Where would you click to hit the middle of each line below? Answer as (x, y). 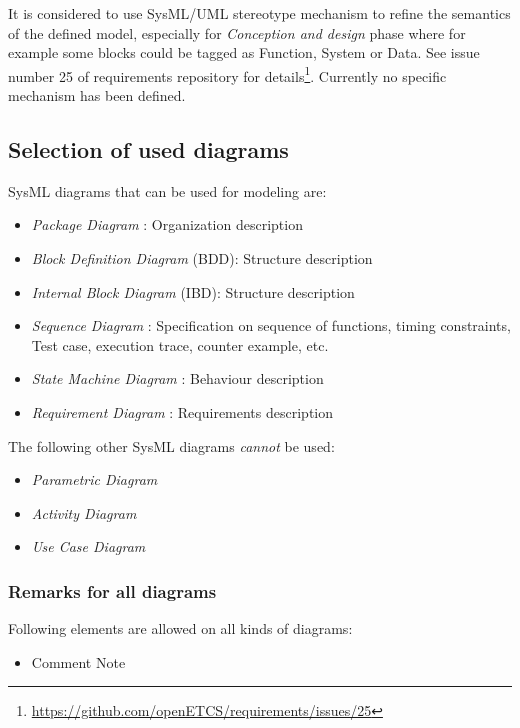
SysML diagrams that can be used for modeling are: (167, 190)
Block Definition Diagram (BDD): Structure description (202, 258)
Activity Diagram (84, 512)
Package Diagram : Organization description (167, 224)
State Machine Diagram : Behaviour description (177, 378)
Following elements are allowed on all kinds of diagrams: (180, 628)
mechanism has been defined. (97, 95)
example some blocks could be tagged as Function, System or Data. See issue (244, 52)
